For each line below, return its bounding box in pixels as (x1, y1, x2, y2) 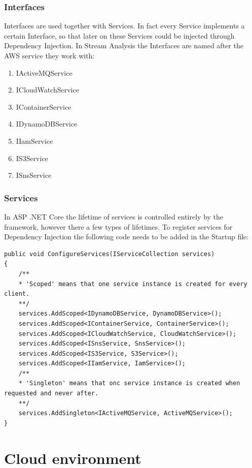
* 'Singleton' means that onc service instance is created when (18, 380, 240, 387)
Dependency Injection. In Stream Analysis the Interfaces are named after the (4, 40, 243, 51)
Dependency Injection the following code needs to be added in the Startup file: (4, 231, 249, 242)
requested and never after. (4, 390, 99, 397)
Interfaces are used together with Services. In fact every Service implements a (4, 20, 245, 31)
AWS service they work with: (4, 50, 95, 60)
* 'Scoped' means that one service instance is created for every (18, 280, 247, 288)
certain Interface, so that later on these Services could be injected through (4, 30, 235, 41)
